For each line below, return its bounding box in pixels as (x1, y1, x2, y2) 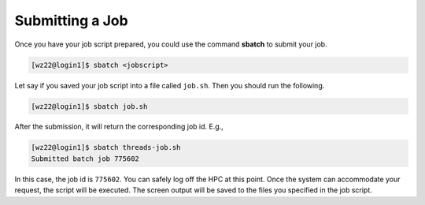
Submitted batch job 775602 (31, 154, 139, 163)
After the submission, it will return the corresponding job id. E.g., (14, 122, 224, 132)
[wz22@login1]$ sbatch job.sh (31, 102, 148, 110)
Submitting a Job (14, 12, 129, 29)
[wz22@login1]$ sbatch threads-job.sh (31, 143, 181, 152)
